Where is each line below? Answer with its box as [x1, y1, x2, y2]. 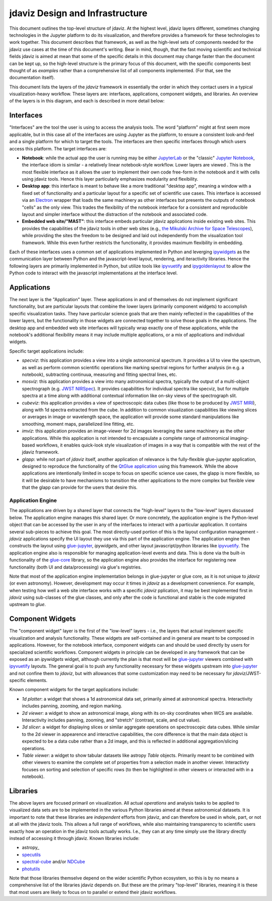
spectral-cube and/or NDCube [22, 859, 85, 865]
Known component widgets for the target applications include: [9, 687, 139, 693]
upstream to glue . [9, 601, 46, 607]
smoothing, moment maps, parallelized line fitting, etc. [22, 421, 134, 427]
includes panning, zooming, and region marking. [22, 703, 122, 709]
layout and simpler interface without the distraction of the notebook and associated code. [22, 211, 208, 217]
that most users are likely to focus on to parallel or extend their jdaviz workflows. [9, 889, 177, 895]
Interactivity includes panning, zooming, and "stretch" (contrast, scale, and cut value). [22, 717, 201, 723]
